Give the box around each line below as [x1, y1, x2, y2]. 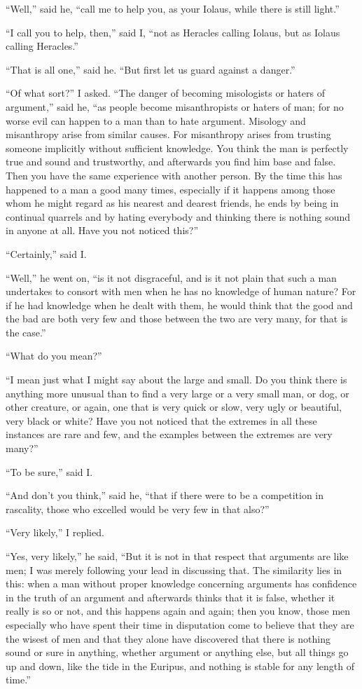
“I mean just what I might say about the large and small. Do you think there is [6, 372, 347, 387]
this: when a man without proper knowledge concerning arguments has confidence [6, 576, 357, 591]
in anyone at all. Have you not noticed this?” [6, 223, 199, 238]
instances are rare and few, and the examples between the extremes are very [6, 427, 333, 442]
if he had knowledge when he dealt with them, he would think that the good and [6, 297, 353, 312]
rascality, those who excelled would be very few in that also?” [6, 501, 270, 516]
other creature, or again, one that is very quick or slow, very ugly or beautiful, [6, 400, 342, 414]
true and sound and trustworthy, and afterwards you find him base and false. [6, 154, 336, 169]
